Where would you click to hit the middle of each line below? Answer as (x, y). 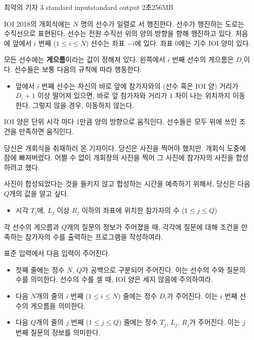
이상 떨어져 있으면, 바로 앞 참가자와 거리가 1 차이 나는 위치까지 (134, 95)
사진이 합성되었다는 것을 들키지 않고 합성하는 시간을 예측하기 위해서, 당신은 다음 (127, 184)
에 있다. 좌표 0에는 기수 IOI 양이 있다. (193, 43)
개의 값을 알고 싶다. (39, 193)
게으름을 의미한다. (58, 305)
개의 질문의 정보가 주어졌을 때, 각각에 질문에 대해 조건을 (153, 226)
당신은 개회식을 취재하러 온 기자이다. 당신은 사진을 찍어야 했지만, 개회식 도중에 (125, 148)
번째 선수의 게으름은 (203, 59)
